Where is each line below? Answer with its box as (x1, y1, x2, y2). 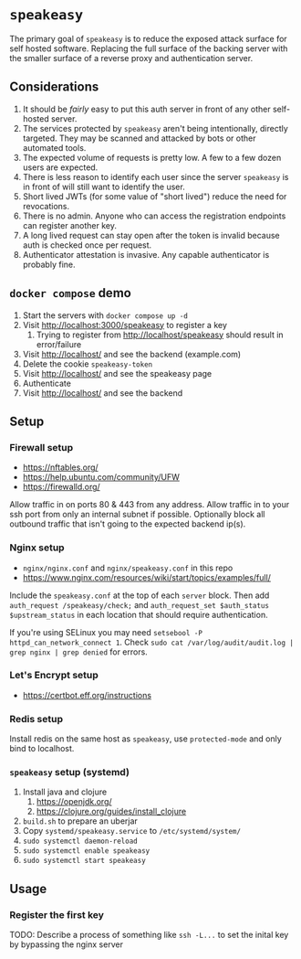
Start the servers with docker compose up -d (22, 309, 189, 321)
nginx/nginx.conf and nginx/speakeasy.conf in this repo (22, 562, 234, 573)
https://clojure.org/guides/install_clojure (36, 806, 187, 817)
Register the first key (9, 908, 105, 921)
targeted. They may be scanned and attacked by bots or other (22, 133, 257, 144)
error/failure (36, 338, 82, 349)
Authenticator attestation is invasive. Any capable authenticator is (22, 249, 270, 260)
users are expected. (22, 162, 99, 173)
